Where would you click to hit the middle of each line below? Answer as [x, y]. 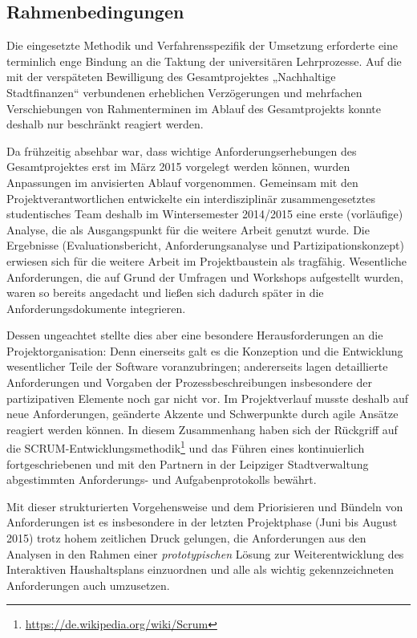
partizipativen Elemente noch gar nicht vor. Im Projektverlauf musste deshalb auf [207, 398]
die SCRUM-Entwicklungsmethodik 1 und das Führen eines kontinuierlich [186, 447]
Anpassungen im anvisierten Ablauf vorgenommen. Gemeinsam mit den [182, 182]
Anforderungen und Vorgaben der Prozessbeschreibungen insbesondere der [189, 382]
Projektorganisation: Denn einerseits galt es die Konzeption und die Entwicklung [205, 350]
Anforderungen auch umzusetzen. [88, 585]
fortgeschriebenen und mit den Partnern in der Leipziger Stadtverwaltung [188, 463]
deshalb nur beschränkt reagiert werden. [105, 124]
